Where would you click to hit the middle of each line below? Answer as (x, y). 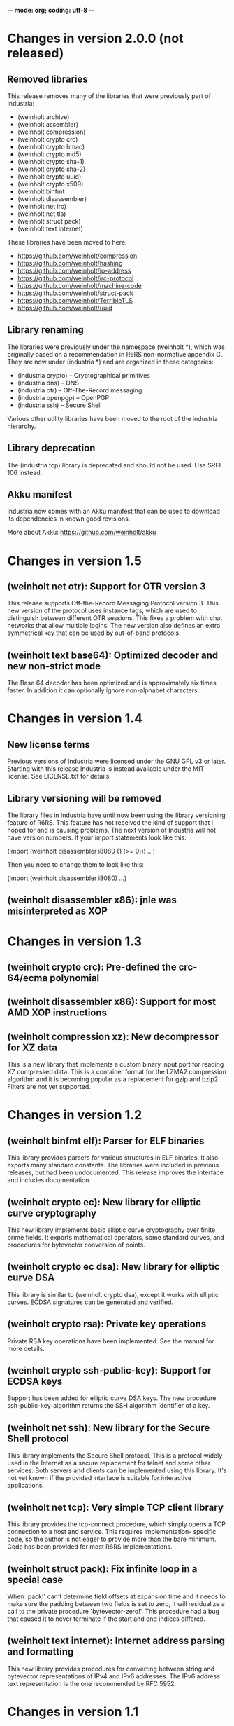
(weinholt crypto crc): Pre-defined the (92, 967)
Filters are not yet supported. (49, 1087)
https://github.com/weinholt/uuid (65, 308)
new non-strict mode (54, 666)
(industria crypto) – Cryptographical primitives (83, 375)
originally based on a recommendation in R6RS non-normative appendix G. (115, 354)
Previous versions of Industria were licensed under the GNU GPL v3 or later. (117, 761)
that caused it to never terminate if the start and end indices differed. (107, 1619)
